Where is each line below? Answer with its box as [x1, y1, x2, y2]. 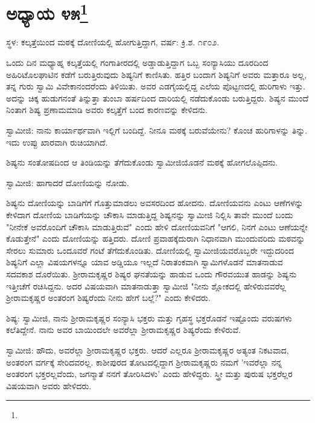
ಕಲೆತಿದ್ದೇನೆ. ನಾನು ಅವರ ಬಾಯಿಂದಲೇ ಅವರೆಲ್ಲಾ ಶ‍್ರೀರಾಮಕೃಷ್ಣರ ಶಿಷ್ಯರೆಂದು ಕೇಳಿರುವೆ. [6, 323, 241, 336]
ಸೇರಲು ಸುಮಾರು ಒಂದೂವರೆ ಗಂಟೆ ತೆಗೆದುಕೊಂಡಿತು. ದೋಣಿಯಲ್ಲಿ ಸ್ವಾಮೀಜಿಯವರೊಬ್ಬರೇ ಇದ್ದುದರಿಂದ [6, 244, 294, 256]
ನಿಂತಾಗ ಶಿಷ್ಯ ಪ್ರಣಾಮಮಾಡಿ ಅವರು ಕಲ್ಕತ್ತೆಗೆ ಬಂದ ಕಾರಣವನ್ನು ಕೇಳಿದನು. [6, 103, 208, 116]
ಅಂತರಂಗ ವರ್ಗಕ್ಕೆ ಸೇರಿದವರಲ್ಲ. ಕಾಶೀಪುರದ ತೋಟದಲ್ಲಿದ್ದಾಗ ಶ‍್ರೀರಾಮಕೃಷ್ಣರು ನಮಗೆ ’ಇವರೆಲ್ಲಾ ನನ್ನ [6, 355, 282, 368]
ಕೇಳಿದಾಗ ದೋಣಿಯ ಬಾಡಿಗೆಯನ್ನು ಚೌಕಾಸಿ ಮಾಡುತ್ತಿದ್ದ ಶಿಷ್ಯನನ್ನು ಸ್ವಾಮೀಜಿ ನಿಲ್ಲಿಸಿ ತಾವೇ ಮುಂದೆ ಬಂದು [6, 208, 293, 221]
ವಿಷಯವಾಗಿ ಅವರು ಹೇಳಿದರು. [6, 379, 92, 392]
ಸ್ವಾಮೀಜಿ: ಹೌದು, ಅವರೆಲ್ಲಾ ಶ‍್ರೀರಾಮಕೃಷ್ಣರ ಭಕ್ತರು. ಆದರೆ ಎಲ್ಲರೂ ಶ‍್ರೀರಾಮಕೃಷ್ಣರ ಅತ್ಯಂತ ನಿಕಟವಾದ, [6, 343, 289, 356]
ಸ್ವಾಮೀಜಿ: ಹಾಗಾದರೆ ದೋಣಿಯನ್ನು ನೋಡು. [6, 176, 129, 189]
